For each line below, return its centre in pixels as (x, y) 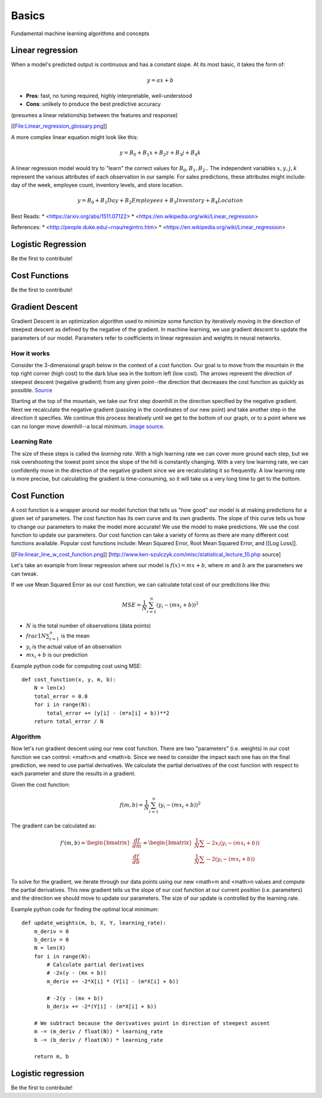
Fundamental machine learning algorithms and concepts (80, 33)
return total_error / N (69, 721)
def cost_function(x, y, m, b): (69, 680)
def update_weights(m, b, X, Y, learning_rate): (94, 923)
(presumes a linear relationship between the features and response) (95, 115)
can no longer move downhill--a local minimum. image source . (88, 426)
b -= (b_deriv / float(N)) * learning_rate (98, 1040)
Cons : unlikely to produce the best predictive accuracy (93, 104)
